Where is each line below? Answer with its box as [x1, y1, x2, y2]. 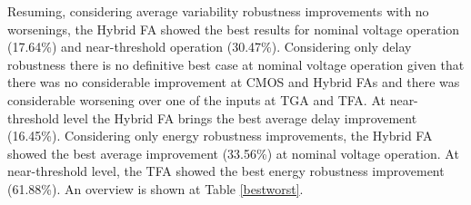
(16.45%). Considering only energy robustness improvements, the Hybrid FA [7, 126, 433, 145]
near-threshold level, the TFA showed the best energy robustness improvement [7, 161, 445, 181]
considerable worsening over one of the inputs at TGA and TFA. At [7, 90, 386, 109]
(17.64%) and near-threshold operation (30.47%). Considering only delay [7, 37, 412, 56]
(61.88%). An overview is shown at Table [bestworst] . [7, 179, 304, 198]
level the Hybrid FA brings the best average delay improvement [63, 108, 417, 127]
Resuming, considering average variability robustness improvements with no [7, 2, 429, 20]
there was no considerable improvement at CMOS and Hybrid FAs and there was [7, 73, 460, 92]
